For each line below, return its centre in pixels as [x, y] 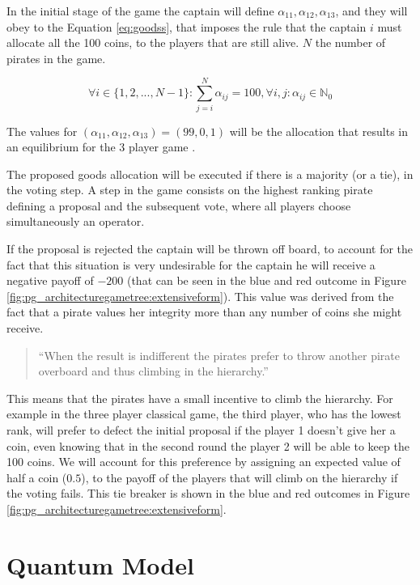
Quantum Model [100, 564]
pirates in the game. [56, 58]
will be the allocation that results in [319, 131]
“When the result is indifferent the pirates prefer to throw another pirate [219, 355]
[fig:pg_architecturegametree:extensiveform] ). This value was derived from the [200, 296]
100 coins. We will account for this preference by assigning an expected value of [204, 462]
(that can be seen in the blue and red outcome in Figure [266, 280]
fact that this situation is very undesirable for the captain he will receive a [191, 264]
